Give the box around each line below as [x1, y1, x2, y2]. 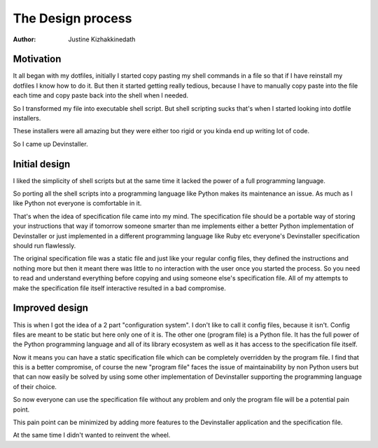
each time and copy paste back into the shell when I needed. [13, 91, 189, 100]
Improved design [13, 302, 89, 314]
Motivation [13, 53, 62, 65]
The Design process [13, 11, 132, 26]
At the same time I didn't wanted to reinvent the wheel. [13, 431, 171, 440]
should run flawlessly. [13, 242, 76, 250]
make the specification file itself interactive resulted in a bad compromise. [13, 284, 227, 292]
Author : [13, 35, 36, 43]
